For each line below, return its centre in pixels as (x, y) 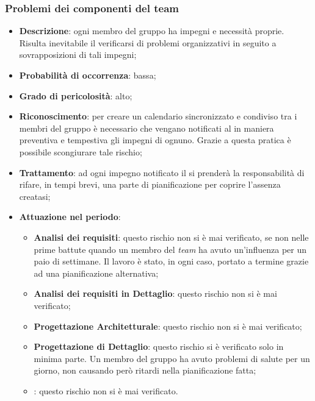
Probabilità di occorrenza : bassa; (88, 75)
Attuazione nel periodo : (70, 217)
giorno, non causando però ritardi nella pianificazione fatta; (145, 370)
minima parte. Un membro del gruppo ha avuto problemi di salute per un (172, 358)
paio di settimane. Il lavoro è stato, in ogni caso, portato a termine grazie (171, 261)
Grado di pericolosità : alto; (76, 95)
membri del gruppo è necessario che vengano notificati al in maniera (147, 128)
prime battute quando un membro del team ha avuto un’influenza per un (170, 249)
